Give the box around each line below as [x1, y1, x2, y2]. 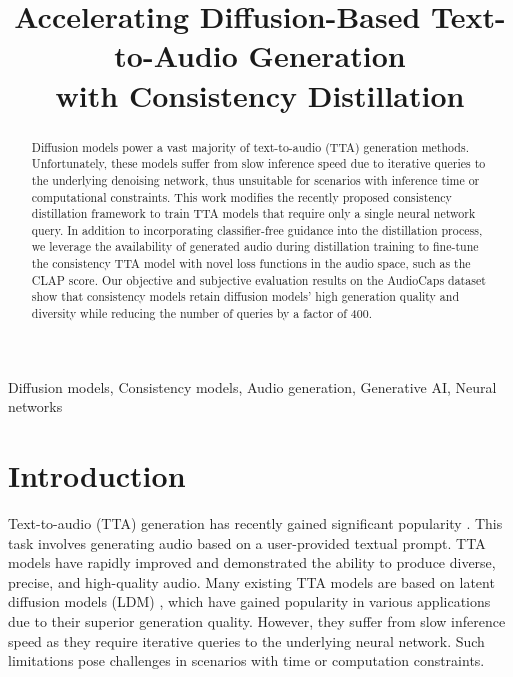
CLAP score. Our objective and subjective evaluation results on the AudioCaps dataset [31, 271, 486, 288]
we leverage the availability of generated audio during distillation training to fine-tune [31, 238, 479, 255]
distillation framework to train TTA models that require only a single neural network [31, 205, 476, 222]
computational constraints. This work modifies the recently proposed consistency [31, 188, 452, 205]
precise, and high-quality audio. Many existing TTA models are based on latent [8, 571, 495, 592]
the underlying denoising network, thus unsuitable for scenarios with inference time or [31, 171, 480, 188]
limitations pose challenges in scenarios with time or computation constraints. [8, 650, 485, 671]
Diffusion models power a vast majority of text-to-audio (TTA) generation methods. [31, 138, 469, 155]
